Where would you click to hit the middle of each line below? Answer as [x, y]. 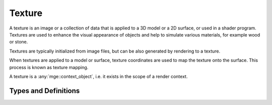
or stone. [19, 42]
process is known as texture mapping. [49, 67]
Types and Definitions [45, 91]
